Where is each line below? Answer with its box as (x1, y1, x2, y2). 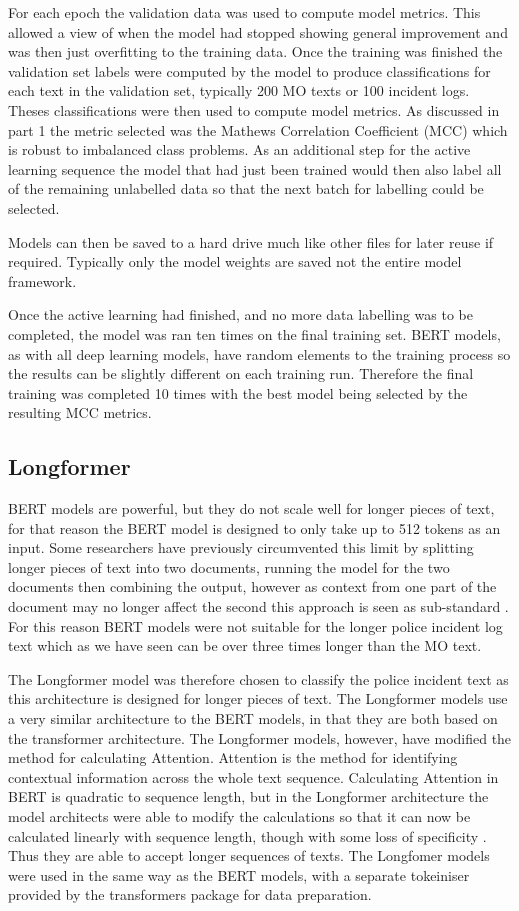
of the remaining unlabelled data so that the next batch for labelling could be (8, 178, 484, 199)
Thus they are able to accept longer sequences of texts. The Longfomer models (8, 845, 490, 866)
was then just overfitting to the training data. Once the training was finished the (8, 41, 503, 62)
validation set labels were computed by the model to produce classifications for (8, 60, 491, 81)
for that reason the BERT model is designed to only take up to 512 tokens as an (8, 517, 501, 538)
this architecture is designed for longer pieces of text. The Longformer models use (8, 688, 508, 709)
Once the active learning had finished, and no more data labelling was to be (8, 304, 473, 325)
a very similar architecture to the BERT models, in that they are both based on (8, 708, 498, 729)
